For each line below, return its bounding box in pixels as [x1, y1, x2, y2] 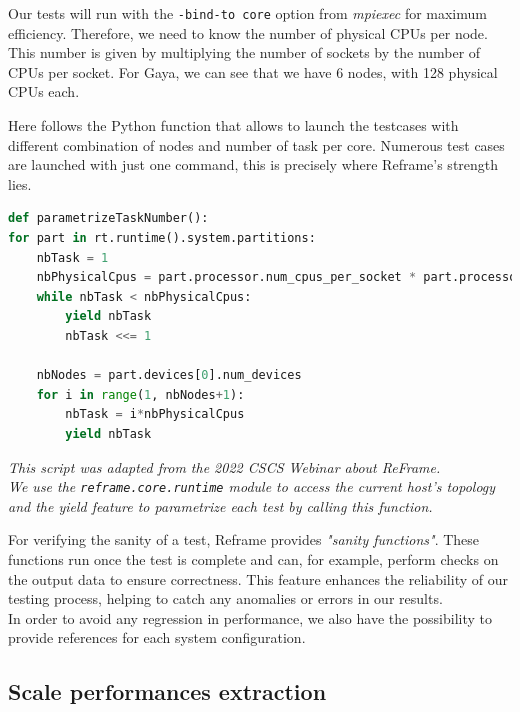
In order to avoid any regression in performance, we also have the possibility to [8, 607, 492, 628]
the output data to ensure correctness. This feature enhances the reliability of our [8, 568, 508, 589]
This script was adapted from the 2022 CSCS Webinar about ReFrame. [8, 456, 441, 477]
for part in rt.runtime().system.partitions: [8, 231, 316, 245]
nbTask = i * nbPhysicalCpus [65, 407, 245, 422]
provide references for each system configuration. [8, 627, 306, 648]
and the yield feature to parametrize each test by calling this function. [8, 495, 433, 516]
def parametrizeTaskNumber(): [8, 211, 209, 226]
